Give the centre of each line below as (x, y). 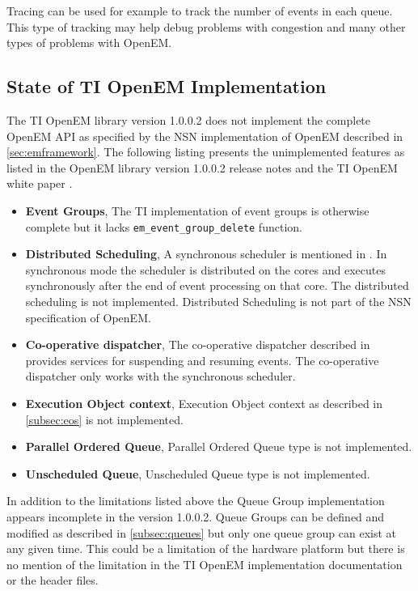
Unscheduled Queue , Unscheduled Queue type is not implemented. (198, 473)
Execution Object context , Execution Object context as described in (204, 403)
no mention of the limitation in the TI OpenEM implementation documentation (205, 564)
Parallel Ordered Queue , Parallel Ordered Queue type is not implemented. (219, 446)
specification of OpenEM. (88, 317)
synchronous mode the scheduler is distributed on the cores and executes (205, 269)
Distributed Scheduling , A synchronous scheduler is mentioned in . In (206, 254)
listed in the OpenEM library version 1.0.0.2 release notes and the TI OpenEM (202, 167)
